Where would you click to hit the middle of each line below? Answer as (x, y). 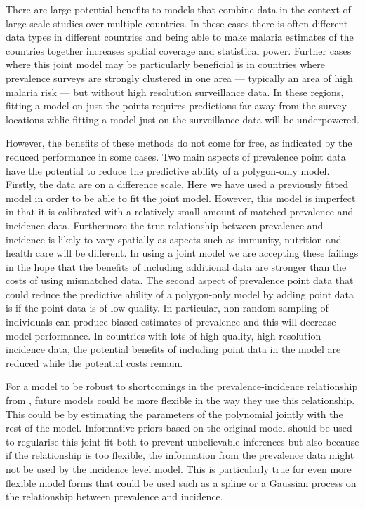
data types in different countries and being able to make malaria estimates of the (180, 37)
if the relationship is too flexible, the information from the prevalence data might (180, 455)
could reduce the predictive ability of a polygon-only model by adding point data (180, 294)
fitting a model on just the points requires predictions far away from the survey (176, 106)
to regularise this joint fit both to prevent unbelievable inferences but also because (182, 441)
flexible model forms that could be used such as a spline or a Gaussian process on (181, 482)
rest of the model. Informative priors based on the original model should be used (179, 428)
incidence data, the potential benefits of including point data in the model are (173, 349)
